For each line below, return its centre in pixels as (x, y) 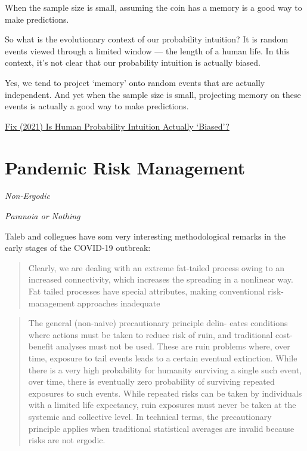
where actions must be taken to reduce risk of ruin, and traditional (151, 334)
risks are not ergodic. (67, 440)
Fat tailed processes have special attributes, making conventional (147, 291)
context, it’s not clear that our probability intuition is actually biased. (133, 62)
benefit (41, 346)
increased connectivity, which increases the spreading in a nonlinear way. (161, 279)
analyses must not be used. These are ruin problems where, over (173, 346)
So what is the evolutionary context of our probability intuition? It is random (147, 39)
